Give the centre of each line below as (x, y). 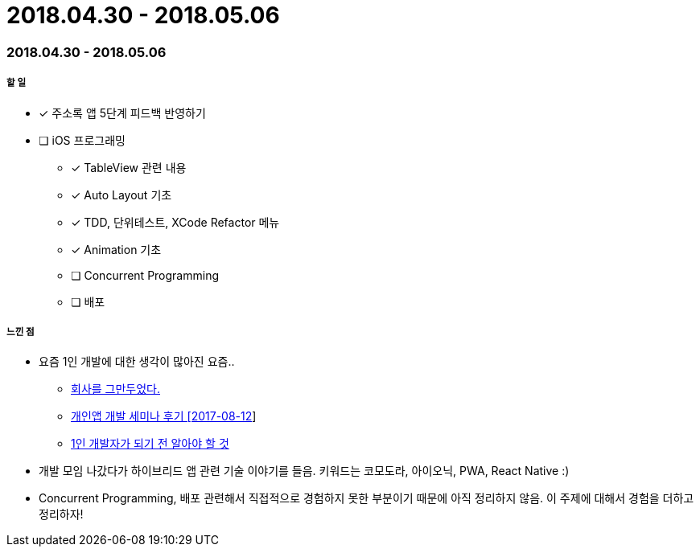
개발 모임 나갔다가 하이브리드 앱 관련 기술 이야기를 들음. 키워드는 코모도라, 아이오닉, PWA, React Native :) (304, 471)
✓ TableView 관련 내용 (129, 167)
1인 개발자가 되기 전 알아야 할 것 (150, 444)
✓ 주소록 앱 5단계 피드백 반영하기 (122, 113)
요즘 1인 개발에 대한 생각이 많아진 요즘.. (137, 362)
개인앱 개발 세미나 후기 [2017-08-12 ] (164, 416)
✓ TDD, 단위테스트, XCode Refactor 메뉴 (175, 222)
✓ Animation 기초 (116, 249)
